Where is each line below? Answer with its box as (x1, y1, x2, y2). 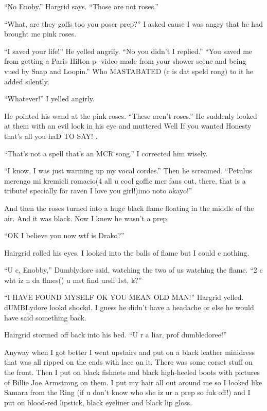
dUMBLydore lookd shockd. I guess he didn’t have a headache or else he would (4, 302, 254, 313)
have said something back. (4, 312, 86, 323)
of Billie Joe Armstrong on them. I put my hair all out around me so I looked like (4, 377, 262, 387)
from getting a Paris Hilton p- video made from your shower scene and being (4, 56, 246, 66)
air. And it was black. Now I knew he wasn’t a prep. (4, 212, 169, 223)
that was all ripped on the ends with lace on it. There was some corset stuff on (4, 356, 253, 367)
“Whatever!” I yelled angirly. (4, 93, 95, 104)
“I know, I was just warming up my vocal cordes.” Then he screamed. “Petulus (4, 165, 252, 176)
